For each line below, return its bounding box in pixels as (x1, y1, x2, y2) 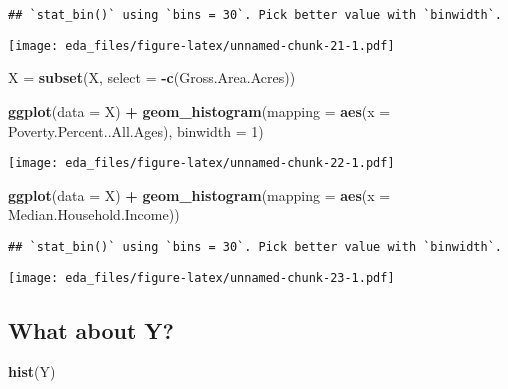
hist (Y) (8, 361, 56, 382)
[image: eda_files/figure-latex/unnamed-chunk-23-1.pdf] (8, 270, 395, 285)
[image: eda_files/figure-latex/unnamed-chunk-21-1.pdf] (8, 38, 395, 53)
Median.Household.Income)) (8, 204, 180, 225)
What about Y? (8, 314, 174, 345)
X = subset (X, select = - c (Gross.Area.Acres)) (8, 67, 296, 88)
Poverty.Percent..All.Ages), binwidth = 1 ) (8, 120, 264, 141)
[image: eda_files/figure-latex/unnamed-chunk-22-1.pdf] (8, 156, 395, 171)
